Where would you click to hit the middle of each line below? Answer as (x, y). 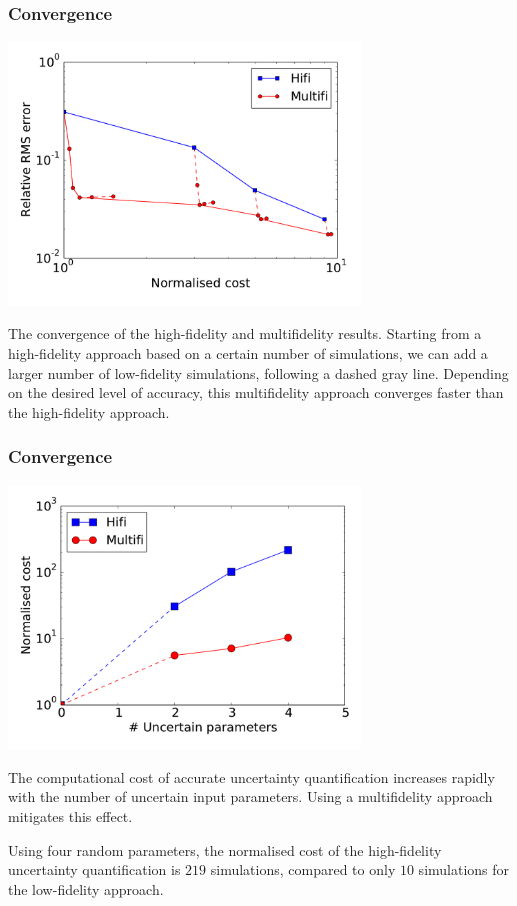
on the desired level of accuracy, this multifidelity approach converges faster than (256, 392)
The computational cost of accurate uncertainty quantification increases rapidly (251, 776)
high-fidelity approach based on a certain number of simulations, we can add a (248, 353)
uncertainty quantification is (94, 869)
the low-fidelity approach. (86, 888)
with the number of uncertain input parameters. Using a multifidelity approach (250, 796)
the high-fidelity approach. (89, 411)
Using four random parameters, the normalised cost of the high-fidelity (225, 849)
